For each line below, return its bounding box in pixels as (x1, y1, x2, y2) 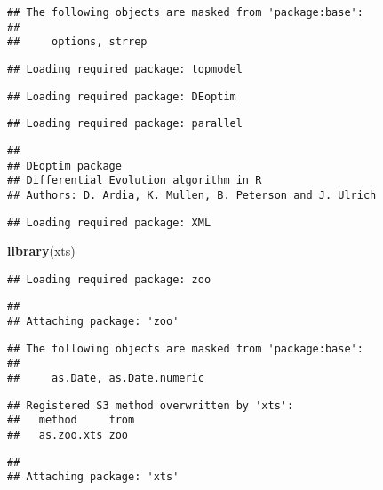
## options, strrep (7, 36, 148, 49)
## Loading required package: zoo (7, 273, 211, 286)
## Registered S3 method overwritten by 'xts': (7, 399, 294, 412)
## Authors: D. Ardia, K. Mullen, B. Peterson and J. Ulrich (7, 188, 377, 202)
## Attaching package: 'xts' (7, 470, 180, 484)
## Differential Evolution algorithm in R (7, 174, 262, 187)
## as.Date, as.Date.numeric (7, 372, 204, 385)
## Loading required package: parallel (7, 117, 243, 130)
